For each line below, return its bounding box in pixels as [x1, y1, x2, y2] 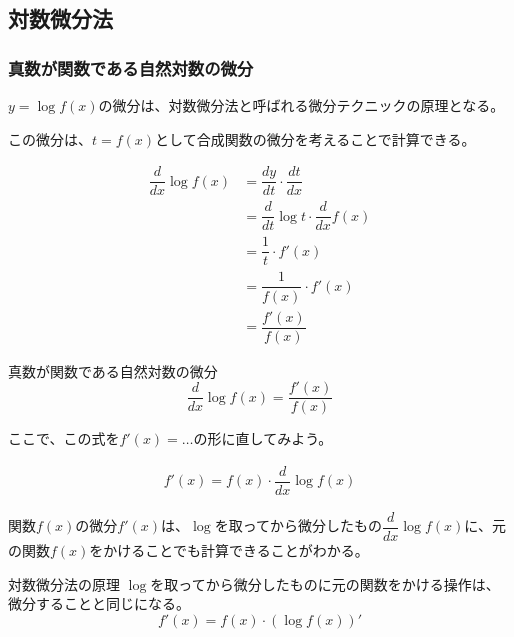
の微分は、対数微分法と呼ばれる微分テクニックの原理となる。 [98, 95, 505, 115]
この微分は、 [8, 128, 92, 149]
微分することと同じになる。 [8, 593, 190, 614]
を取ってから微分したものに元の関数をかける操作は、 [150, 573, 500, 594]
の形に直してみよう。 [193, 428, 333, 449]
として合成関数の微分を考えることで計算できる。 [155, 128, 476, 149]
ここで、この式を [8, 428, 120, 449]
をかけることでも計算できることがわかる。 [89, 540, 369, 561]
